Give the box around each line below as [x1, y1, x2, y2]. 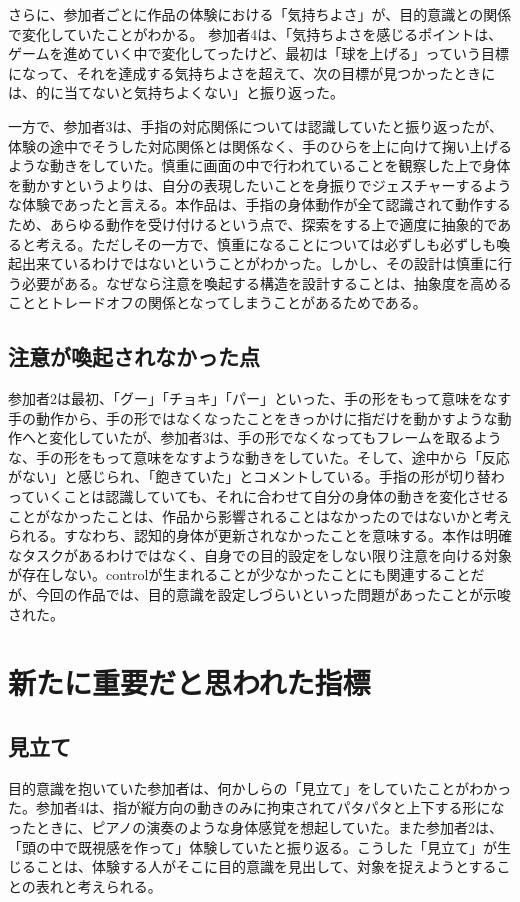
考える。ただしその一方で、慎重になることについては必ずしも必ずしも [35, 233, 497, 254]
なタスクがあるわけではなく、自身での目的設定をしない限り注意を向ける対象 [8, 544, 512, 565]
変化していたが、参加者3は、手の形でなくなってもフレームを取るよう [49, 427, 502, 448]
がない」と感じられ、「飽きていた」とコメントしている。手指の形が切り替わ [8, 466, 505, 487]
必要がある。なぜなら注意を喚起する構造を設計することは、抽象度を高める [21, 272, 512, 293]
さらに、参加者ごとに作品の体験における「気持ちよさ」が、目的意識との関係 [8, 4, 512, 24]
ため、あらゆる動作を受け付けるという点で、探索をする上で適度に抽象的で [8, 213, 498, 234]
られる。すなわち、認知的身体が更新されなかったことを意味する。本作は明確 [8, 525, 512, 546]
